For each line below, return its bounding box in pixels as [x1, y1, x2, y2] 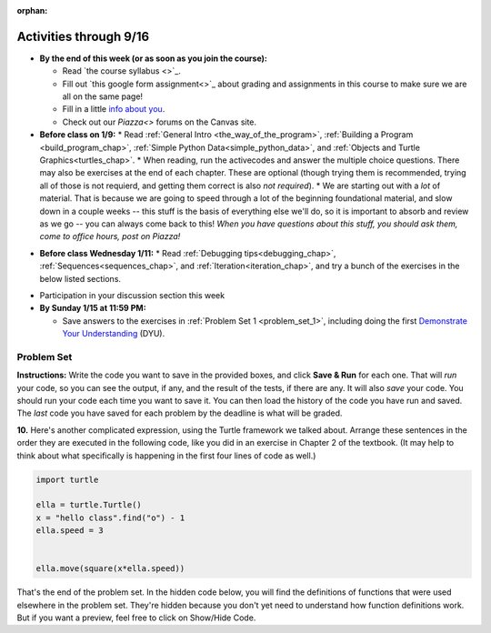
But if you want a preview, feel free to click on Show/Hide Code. [16, 612, 256, 623]
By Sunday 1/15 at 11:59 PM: [39, 303, 146, 314]
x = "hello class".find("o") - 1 [35, 512, 185, 523]
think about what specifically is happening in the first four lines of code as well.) [16, 450, 316, 461]
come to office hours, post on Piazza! [39, 231, 181, 242]
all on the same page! [62, 91, 144, 102]
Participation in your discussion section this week [39, 289, 225, 300]
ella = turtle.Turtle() [35, 500, 143, 510]
